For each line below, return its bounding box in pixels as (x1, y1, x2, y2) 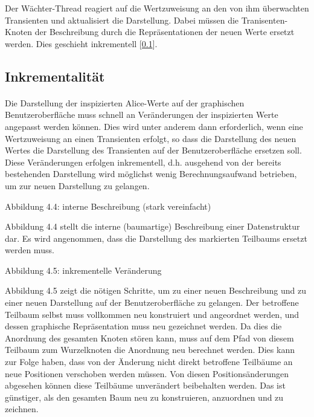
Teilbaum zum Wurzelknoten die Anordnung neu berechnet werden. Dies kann (5, 343, 295, 356)
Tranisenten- (241, 13, 288, 26)
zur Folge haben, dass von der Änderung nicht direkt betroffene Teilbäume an (5, 355, 293, 368)
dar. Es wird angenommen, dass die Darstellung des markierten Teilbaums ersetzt (5, 231, 307, 244)
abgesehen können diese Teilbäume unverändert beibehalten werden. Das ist (5, 379, 286, 392)
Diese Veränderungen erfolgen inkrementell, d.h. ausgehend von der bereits (5, 155, 281, 168)
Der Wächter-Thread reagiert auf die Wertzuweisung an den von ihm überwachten (5, 2, 309, 14)
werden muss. (5, 244, 54, 256)
